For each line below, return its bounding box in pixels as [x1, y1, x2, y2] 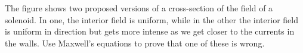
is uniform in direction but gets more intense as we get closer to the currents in [5, 25, 295, 38]
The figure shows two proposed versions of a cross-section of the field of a [5, 2, 273, 14]
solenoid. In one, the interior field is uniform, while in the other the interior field [5, 13, 298, 26]
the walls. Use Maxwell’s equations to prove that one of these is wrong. [5, 36, 265, 49]
